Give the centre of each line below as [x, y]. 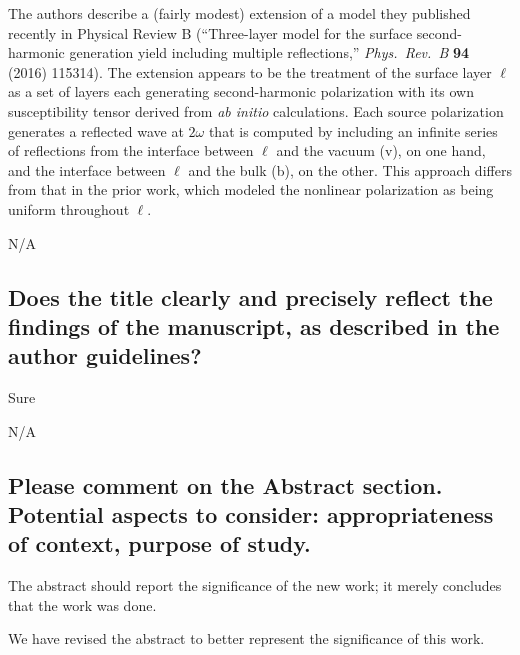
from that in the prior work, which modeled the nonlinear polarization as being [251, 189]
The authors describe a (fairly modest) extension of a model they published [239, 13]
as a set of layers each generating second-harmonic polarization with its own [241, 91]
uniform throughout [69, 208]
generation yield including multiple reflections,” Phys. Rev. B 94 [269, 52]
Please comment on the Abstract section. [225, 484]
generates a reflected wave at [96, 130]
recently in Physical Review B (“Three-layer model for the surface [210, 32]
